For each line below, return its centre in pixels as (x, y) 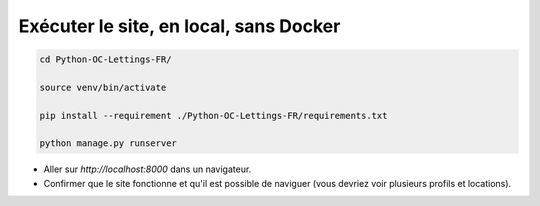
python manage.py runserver (108, 143)
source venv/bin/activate (103, 87)
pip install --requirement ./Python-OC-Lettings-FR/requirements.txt (213, 115)
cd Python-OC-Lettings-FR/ (105, 59)
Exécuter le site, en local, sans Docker (179, 26)
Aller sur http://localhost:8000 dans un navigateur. (147, 169)
